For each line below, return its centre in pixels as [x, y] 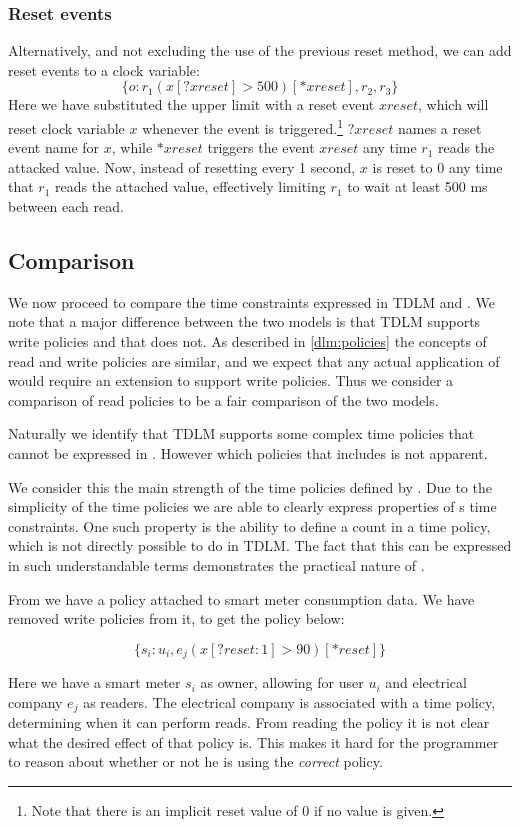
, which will [453, 104]
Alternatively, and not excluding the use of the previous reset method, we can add [260, 50]
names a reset [439, 127]
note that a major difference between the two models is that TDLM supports [244, 321]
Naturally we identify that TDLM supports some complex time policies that [241, 433]
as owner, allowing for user [282, 682]
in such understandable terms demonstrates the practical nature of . [216, 564]
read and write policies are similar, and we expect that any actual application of [254, 360]
